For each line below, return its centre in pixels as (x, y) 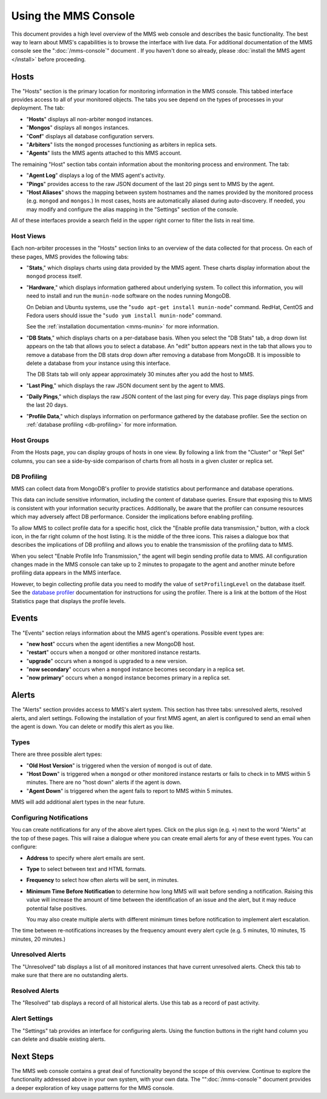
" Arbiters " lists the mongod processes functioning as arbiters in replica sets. (122, 144)
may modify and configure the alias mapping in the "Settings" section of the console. (132, 209)
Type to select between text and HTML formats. (86, 869)
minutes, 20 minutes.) (38, 939)
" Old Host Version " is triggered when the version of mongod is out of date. (119, 765)
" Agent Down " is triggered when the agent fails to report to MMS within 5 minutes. (130, 790)
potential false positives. (57, 908)
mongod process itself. (54, 276)
